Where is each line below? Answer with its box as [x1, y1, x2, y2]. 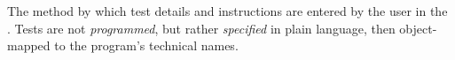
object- [399, 19, 437, 37]
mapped [7, 36, 51, 55]
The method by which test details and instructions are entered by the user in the [7, 2, 448, 19]
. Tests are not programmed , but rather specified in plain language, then [7, 19, 396, 37]
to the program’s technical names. [54, 36, 239, 55]
